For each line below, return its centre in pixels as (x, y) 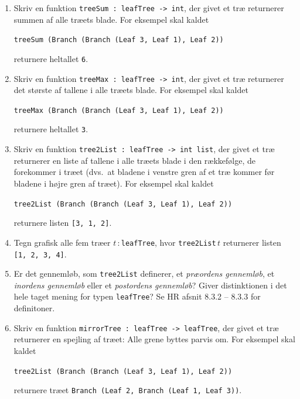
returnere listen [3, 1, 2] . (63, 223)
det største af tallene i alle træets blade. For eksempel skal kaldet (131, 90)
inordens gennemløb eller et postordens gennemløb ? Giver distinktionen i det (150, 285)
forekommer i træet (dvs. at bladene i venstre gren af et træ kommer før (144, 172)
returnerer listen (252, 242)
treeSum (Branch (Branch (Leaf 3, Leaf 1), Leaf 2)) (119, 40)
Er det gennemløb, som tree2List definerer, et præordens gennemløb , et (144, 274)
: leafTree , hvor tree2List (167, 242)
